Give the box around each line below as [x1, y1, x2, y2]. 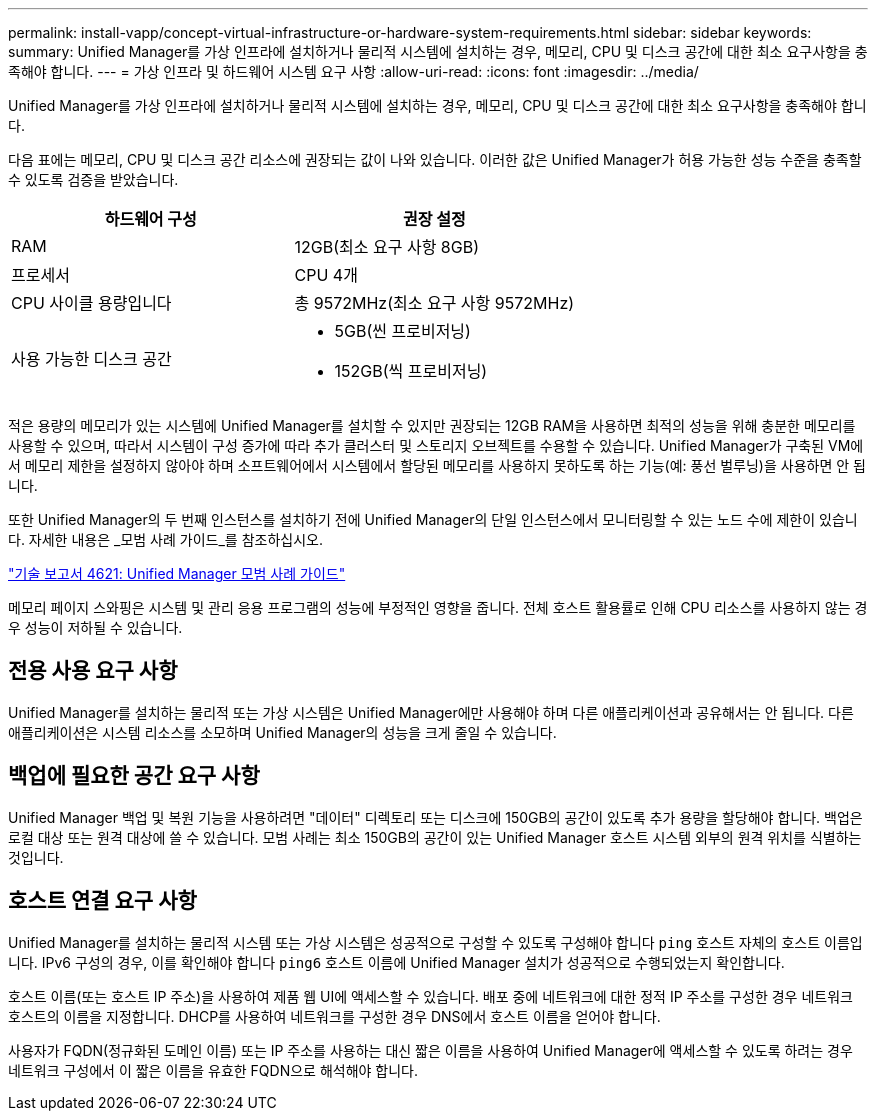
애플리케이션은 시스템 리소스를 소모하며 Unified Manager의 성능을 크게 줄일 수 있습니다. [8, 723, 557, 741]
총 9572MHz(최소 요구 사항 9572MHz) [294, 293, 575, 313]
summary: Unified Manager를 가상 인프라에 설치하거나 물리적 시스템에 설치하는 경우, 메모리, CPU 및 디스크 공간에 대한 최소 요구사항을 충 [8, 43, 868, 60]
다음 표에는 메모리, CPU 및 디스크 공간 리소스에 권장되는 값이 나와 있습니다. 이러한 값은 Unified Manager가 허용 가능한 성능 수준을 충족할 [8, 151, 862, 168]
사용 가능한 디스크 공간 [11, 349, 172, 369]
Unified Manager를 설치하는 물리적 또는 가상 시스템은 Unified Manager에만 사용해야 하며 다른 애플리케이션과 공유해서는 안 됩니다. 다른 [8, 703, 854, 721]
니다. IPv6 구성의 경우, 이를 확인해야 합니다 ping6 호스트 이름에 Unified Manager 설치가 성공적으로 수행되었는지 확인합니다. [8, 953, 785, 971]
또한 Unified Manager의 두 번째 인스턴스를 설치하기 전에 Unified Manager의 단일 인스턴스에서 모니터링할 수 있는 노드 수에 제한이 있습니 [8, 511, 858, 528]
